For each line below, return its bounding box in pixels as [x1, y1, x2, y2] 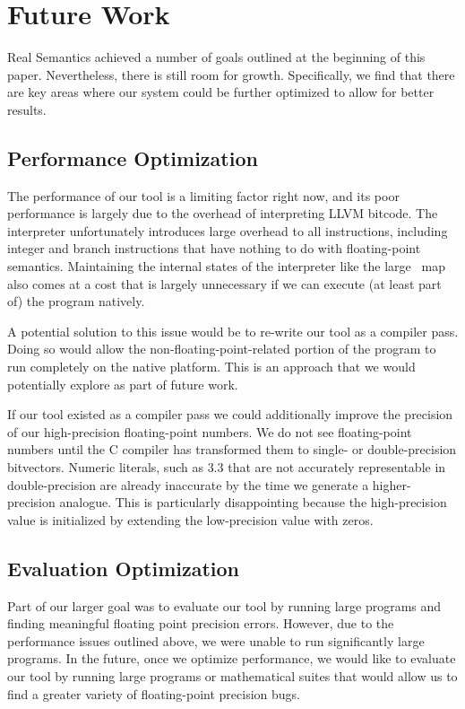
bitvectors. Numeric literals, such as [7, 458, 203, 477]
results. [7, 100, 47, 118]
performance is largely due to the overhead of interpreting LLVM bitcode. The [7, 204, 438, 223]
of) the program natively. [7, 292, 145, 311]
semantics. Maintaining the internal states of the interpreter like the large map [7, 257, 445, 276]
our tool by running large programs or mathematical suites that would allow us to [7, 666, 458, 685]
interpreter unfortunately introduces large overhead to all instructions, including [7, 221, 448, 240]
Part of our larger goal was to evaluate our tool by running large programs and [7, 596, 442, 615]
